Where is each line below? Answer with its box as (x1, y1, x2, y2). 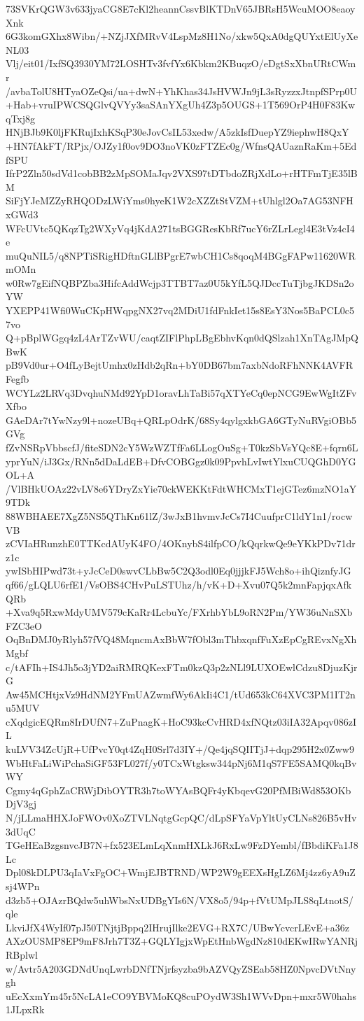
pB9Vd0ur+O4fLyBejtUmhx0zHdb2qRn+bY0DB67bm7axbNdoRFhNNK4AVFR (6, 358, 353, 372)
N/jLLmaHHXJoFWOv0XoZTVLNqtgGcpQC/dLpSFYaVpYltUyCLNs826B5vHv (6, 810, 357, 825)
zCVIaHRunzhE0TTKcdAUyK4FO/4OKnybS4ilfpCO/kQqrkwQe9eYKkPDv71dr (6, 536, 356, 551)
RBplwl (6, 947, 38, 962)
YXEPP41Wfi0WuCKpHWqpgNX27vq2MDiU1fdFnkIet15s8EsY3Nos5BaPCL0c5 (6, 303, 354, 318)
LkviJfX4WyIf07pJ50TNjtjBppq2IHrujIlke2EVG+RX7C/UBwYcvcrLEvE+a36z (6, 920, 350, 934)
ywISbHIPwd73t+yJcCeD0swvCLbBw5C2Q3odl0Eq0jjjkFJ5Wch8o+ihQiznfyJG (6, 563, 351, 578)
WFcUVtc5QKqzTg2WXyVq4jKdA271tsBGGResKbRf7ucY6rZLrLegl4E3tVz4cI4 (6, 220, 355, 235)
